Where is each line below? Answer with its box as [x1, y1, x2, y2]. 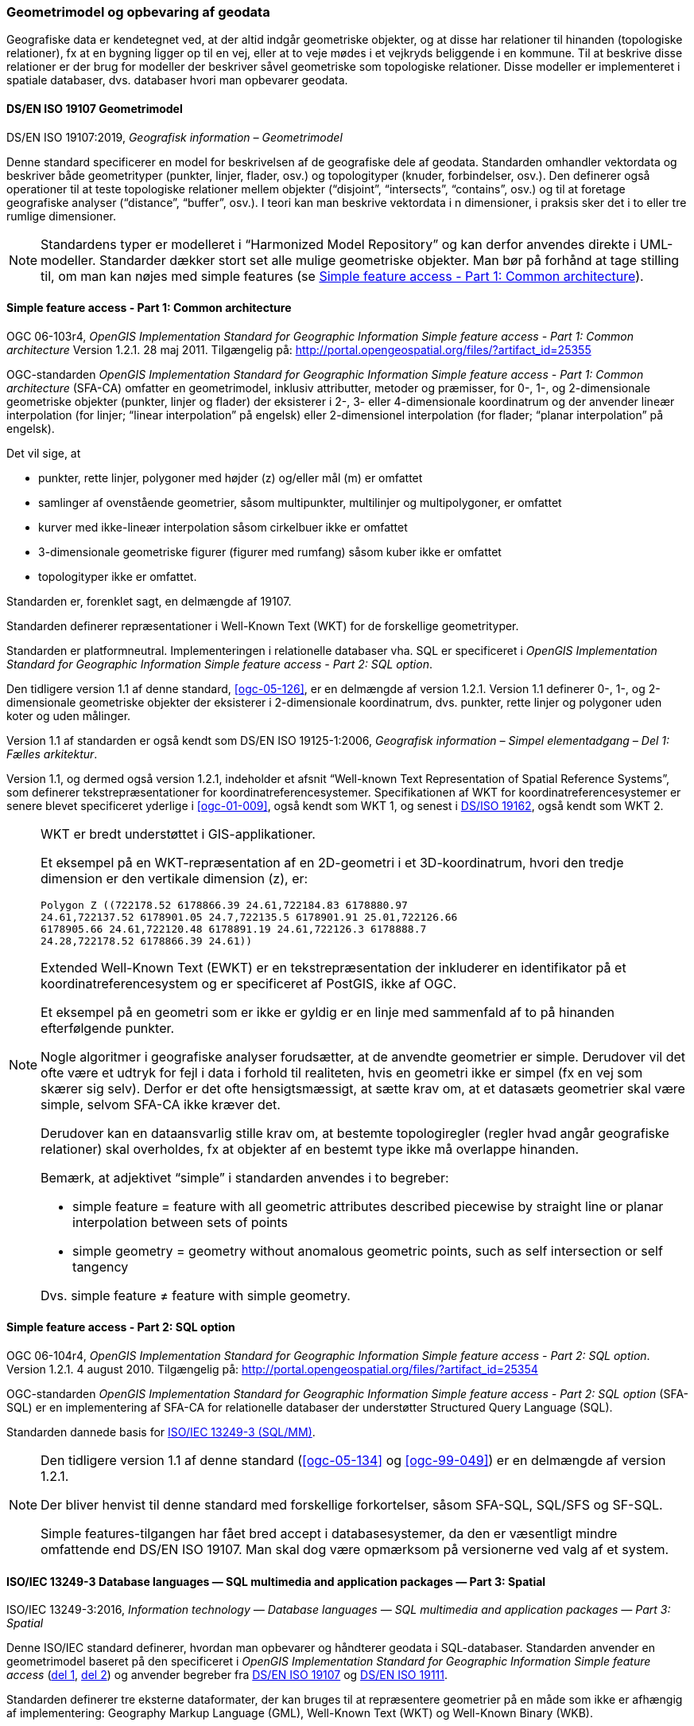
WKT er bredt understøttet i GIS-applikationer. [41, 825, 316, 842]
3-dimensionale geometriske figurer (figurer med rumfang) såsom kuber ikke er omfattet [38, 544, 502, 559]
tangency [72, 1258, 129, 1275]
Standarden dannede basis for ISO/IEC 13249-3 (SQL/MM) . [6, 1425, 316, 1440]
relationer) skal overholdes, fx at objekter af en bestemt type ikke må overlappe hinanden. [41, 1140, 580, 1157]
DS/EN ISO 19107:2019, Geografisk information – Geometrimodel [6, 130, 343, 144]
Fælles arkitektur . [6, 746, 98, 761]
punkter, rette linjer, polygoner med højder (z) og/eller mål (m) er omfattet [38, 470, 423, 485]
